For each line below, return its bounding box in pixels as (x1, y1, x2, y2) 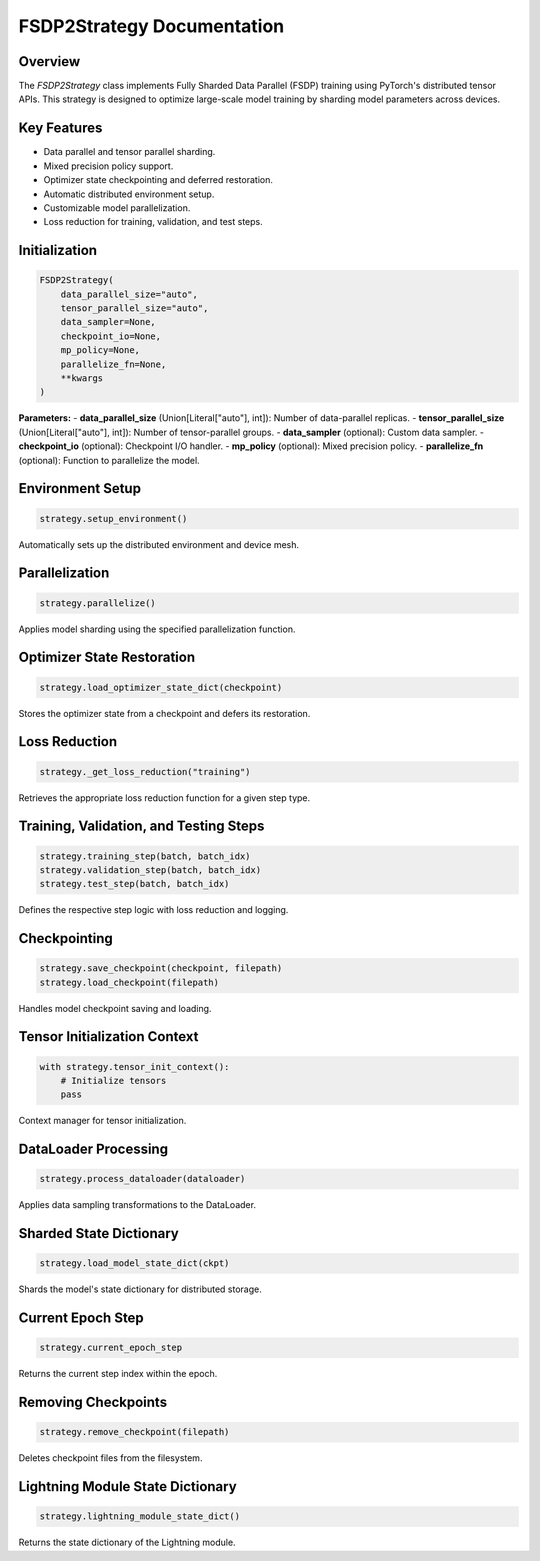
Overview (18, 53, 81, 70)
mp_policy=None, (60, 345, 140, 356)
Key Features (18, 120, 103, 137)
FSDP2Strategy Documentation (18, 15, 285, 37)
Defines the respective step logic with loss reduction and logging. (18, 904, 289, 916)
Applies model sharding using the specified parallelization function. (18, 623, 296, 635)
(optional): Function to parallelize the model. (18, 454, 200, 466)
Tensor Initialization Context (18, 1028, 199, 1045)
